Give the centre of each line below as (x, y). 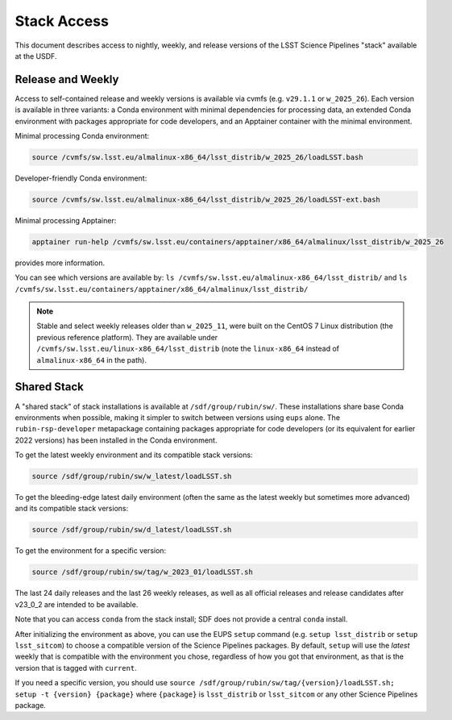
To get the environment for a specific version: (91, 551)
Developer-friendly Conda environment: (81, 178)
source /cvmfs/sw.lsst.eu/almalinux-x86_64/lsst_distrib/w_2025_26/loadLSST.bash (198, 157)
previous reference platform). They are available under (127, 337)
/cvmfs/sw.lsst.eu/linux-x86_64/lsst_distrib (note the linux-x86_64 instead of (188, 349)
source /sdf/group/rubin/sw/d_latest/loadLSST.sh (132, 530)
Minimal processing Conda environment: (82, 136)
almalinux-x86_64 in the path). (91, 360)
